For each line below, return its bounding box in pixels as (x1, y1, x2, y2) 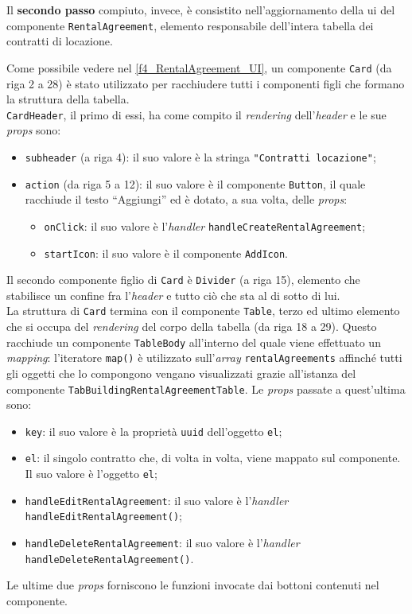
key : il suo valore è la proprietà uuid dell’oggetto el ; (25, 422, 282, 439)
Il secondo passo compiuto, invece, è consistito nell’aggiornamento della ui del (6, 2, 395, 17)
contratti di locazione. (6, 33, 113, 49)
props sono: (6, 122, 61, 138)
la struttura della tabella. (6, 91, 130, 107)
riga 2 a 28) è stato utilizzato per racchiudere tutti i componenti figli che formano (6, 75, 405, 91)
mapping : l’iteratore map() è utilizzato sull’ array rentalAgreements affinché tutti (6, 349, 402, 366)
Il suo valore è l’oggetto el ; (25, 465, 157, 482)
